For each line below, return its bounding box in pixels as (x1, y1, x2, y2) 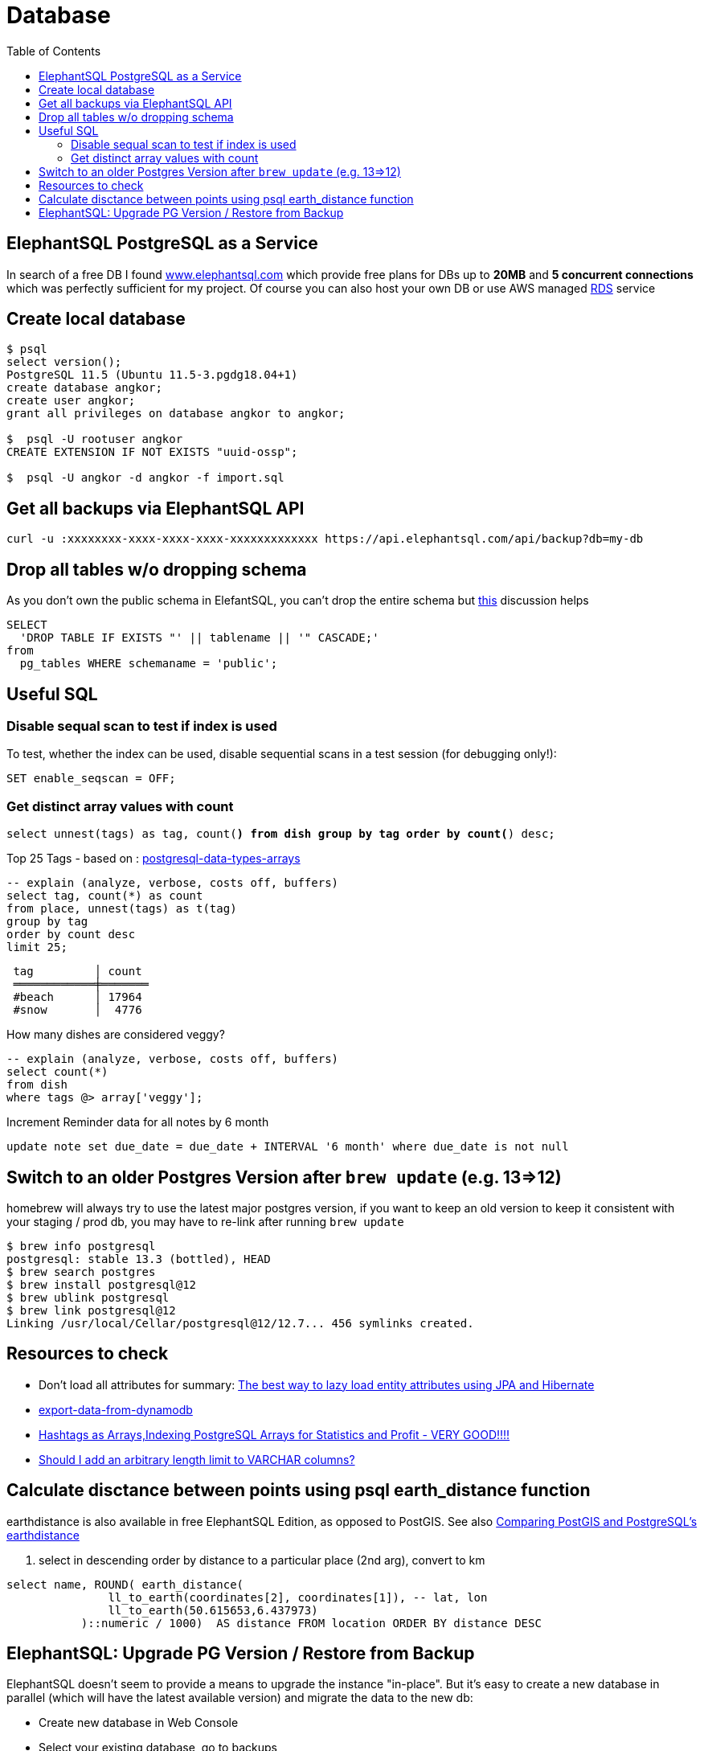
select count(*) (6, 1065, 108, 1079)
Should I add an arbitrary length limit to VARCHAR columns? (39, 1452, 355, 1466)
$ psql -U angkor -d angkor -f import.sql (6, 471, 284, 485)
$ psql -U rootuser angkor (6, 433, 183, 446)
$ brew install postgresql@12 (6, 1277, 197, 1291)
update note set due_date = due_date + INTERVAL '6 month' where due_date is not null (6, 1140, 569, 1154)
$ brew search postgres (6, 1265, 156, 1278)
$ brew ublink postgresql (6, 1290, 170, 1304)
